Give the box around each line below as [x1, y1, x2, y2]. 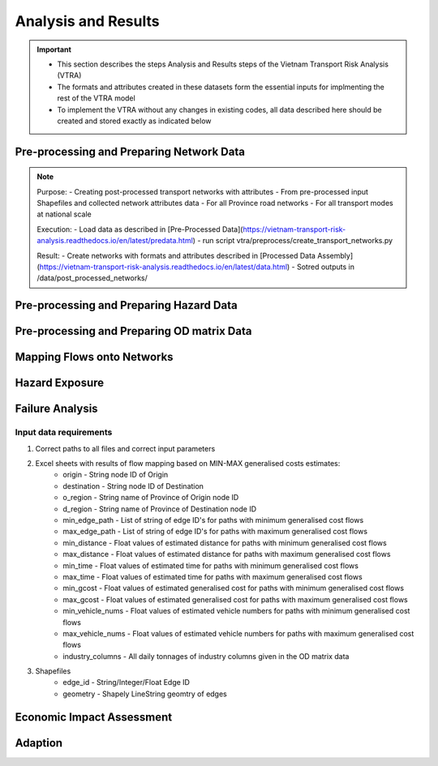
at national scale [36, 209, 92, 219]
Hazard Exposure [15, 376, 105, 390]
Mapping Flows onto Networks [15, 350, 174, 364]
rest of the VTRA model [57, 93, 135, 103]
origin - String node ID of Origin [62, 470, 169, 480]
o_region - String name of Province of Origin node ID [62, 493, 239, 503]
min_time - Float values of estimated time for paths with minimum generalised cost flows [62, 560, 359, 571]
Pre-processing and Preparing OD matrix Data [15, 324, 252, 338]
